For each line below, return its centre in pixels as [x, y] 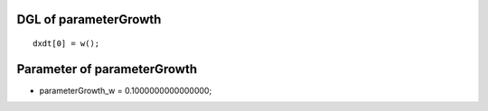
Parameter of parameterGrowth [107, 69]
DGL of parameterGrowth [89, 19]
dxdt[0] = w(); [66, 44]
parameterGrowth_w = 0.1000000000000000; [126, 90]
